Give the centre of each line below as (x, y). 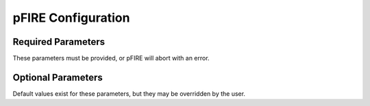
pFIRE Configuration (71, 18)
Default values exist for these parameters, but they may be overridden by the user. (129, 93)
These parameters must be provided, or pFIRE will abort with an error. (111, 58)
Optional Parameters (58, 77)
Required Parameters (59, 42)
